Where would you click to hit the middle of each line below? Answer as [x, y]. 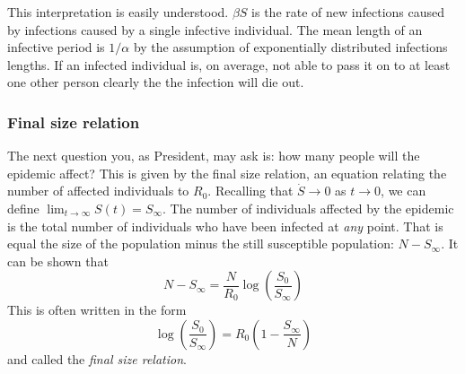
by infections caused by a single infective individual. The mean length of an [215, 29]
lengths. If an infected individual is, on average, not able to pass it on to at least [229, 64]
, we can [404, 191]
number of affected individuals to [98, 191]
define [23, 208]
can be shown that [58, 261]
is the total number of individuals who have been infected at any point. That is [225, 226]
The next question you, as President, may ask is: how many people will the [214, 156]
